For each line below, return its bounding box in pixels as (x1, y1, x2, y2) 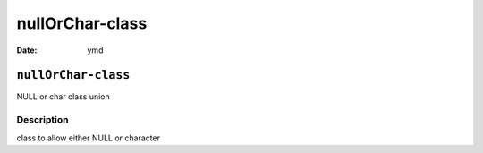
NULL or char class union (16, 91, 111, 102)
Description (16, 114, 69, 126)
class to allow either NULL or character (16, 132, 161, 143)
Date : (16, 45, 38, 55)
